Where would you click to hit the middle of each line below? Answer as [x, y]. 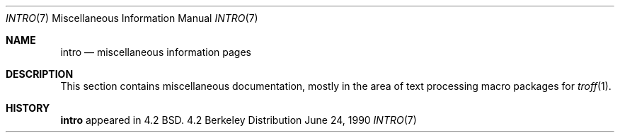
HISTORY [28, 108]
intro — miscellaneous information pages [156, 52]
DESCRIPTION [40, 74]
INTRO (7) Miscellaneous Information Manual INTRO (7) [132, 18]
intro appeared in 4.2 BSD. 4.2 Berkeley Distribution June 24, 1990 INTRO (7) [239, 120]
